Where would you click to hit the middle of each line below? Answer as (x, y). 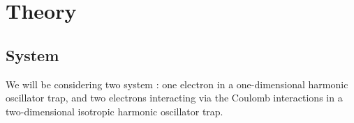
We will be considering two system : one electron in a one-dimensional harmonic (177, 84)
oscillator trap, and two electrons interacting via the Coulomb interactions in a (174, 98)
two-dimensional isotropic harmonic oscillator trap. (115, 111)
